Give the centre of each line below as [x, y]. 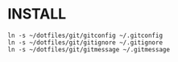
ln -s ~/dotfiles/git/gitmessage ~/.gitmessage [89, 49]
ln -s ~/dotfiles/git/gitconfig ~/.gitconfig [85, 35]
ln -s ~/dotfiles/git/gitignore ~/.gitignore [85, 42]
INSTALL [37, 14]
